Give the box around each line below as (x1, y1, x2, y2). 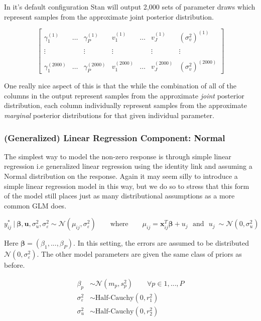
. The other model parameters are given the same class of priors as (37, 249, 242, 259)
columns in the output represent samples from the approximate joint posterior (4, 90, 244, 100)
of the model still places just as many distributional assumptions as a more (4, 190, 235, 201)
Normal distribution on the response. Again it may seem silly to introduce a (4, 171, 238, 181)
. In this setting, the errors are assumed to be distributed (73, 238, 249, 248)
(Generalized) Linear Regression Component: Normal (4, 131, 225, 144)
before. (4, 260, 25, 270)
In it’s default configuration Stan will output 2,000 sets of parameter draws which (4, 2, 255, 12)
